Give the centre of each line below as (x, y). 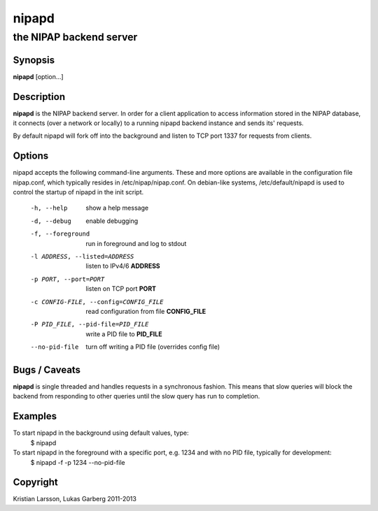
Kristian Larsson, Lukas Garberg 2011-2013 (75, 499)
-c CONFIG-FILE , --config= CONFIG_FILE (97, 302)
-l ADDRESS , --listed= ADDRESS (82, 257)
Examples (35, 416)
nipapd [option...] (38, 76)
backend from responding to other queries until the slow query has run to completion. (136, 396)
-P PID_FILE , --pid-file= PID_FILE (90, 324)
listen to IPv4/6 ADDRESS (123, 266)
